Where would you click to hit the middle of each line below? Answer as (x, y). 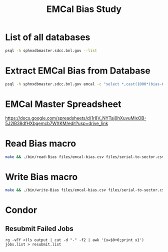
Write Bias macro (41, 177)
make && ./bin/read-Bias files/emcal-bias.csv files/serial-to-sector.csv (85, 157)
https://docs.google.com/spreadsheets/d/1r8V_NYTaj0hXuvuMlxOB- (76, 118)
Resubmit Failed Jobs (39, 228)
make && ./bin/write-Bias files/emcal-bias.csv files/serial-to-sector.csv (86, 190)
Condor (21, 210)
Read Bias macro (41, 143)
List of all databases (48, 37)
